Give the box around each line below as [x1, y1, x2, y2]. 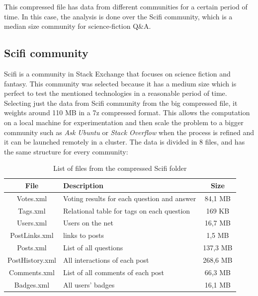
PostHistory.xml [7, 254, 57, 265]
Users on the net [63, 218, 113, 228]
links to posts [63, 230, 104, 240]
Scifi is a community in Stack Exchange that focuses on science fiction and [4, 68, 231, 78]
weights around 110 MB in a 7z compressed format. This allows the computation [4, 107, 250, 118]
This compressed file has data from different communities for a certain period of [4, 1, 248, 11]
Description [63, 180, 104, 190]
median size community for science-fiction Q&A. [4, 21, 151, 31]
